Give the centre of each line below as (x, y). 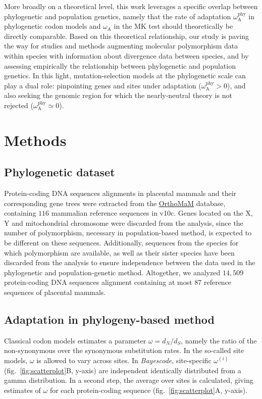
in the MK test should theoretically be (173, 26)
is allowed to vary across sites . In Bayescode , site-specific (124, 360)
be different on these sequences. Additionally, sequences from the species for (121, 243)
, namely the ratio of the (219, 340)
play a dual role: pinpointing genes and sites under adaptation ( (103, 85)
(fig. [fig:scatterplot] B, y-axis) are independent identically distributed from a (123, 370)
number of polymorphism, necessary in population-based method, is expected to (128, 233)
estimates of (22, 390)
